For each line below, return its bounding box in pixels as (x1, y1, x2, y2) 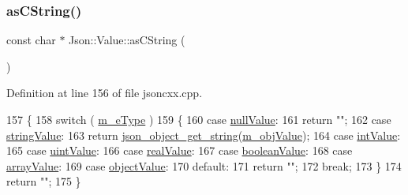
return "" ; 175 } (6, 173, 81, 189)
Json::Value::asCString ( (69, 32, 185, 48)
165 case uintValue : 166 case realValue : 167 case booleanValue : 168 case (6, 142, 353, 159)
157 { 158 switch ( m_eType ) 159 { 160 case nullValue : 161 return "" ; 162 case (6, 111, 391, 127)
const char (6, 32, 56, 48)
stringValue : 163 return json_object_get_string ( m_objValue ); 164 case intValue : (6, 126, 401, 143)
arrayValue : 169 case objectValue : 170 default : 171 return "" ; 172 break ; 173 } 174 (6, 157, 402, 174)
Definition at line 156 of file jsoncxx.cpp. (6, 84, 203, 101)
